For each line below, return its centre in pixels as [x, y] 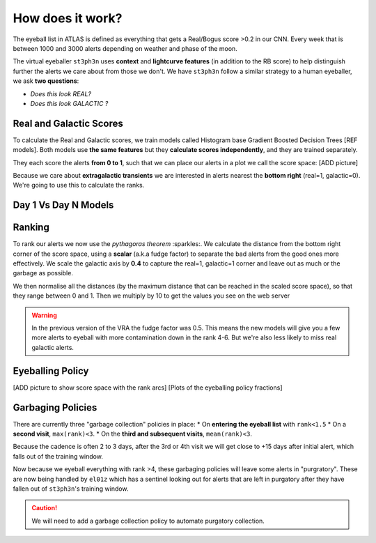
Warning [44, 315]
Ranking [31, 228]
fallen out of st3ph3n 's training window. [71, 489]
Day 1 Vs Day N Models [63, 205]
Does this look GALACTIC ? [69, 103]
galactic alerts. [53, 347]
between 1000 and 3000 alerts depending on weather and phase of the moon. [125, 48]
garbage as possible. [43, 273]
